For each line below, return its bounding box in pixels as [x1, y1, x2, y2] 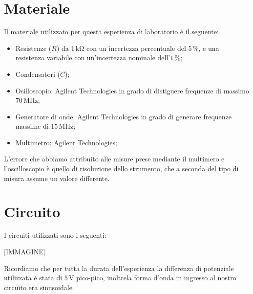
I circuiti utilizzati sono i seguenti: [4, 230, 106, 240]
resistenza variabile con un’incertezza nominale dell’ [15, 52, 170, 63]
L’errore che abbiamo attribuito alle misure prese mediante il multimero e [4, 154, 225, 164]
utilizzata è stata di [4, 272, 63, 283]
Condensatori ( [15, 68, 60, 79]
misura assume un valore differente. [4, 173, 110, 183]
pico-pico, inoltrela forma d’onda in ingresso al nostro [76, 272, 236, 283]
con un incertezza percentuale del [86, 43, 186, 53]
